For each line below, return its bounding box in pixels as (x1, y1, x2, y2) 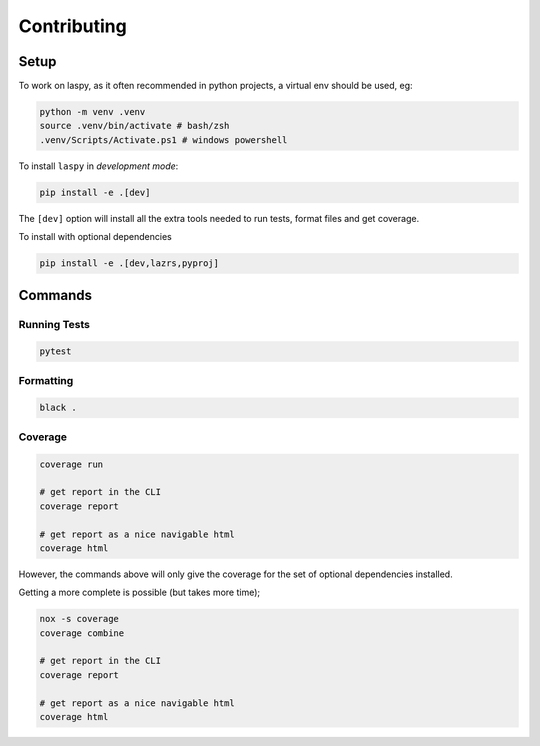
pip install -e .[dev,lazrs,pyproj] (39, 258, 220, 269)
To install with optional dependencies (18, 231, 172, 243)
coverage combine (39, 627, 125, 639)
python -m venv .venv (39, 106, 146, 118)
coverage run (39, 458, 104, 470)
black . (39, 402, 77, 414)
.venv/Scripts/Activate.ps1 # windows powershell (39, 134, 288, 145)
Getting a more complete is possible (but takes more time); (18, 586, 260, 599)
